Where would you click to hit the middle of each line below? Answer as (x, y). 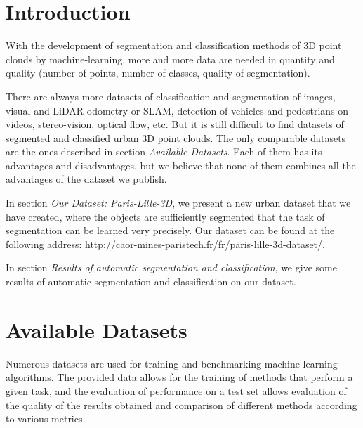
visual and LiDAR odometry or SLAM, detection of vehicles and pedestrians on (177, 110)
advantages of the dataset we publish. (86, 179)
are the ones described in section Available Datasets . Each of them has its (164, 151)
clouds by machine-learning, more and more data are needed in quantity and (170, 59)
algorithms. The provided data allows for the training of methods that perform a (179, 377)
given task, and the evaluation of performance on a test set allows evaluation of (176, 390)
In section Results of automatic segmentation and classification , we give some (171, 267)
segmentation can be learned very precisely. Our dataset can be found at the (170, 230)
